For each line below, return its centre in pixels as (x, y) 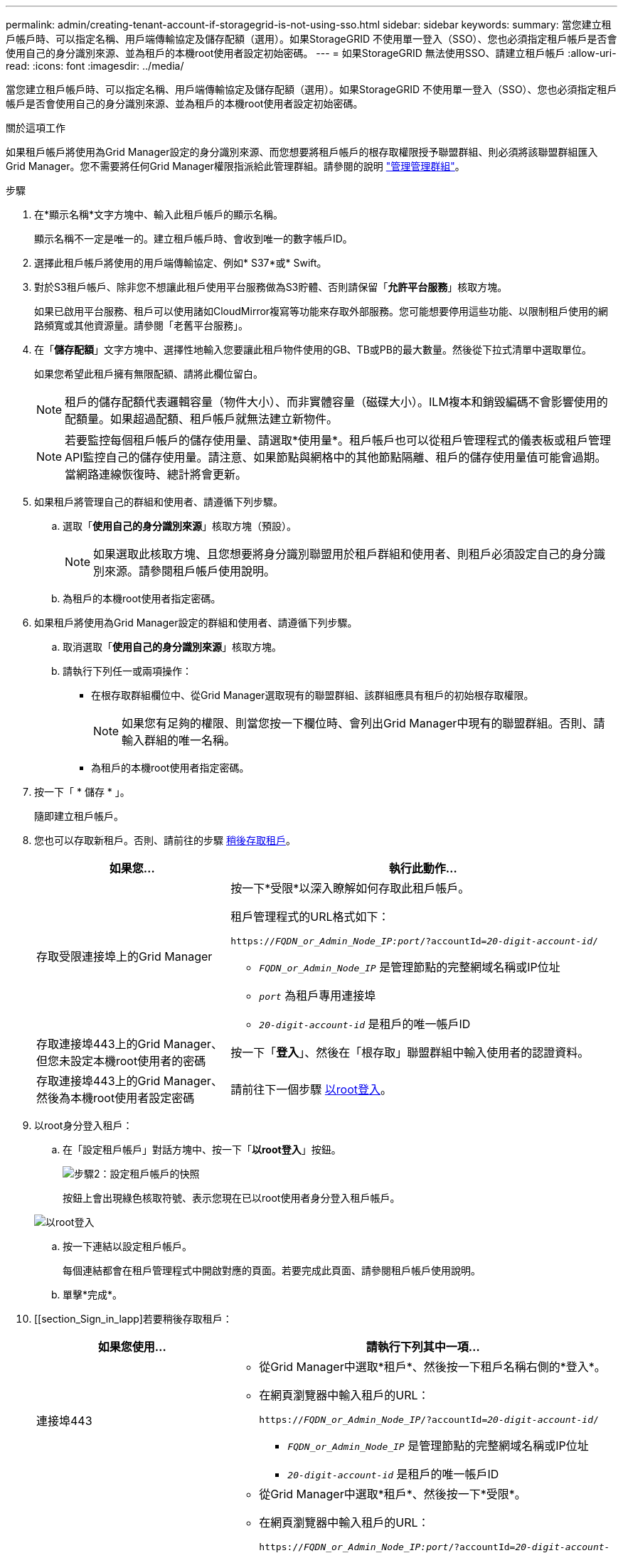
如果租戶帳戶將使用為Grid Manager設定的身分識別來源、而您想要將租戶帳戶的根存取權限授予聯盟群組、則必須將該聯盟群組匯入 (302, 152)
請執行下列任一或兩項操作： (127, 671)
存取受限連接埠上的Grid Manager (124, 956)
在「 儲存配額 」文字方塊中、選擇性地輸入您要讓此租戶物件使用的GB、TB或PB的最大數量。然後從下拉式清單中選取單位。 (313, 349)
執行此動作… (423, 868)
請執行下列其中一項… (423, 1347)
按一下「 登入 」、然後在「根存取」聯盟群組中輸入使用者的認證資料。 (410, 1052)
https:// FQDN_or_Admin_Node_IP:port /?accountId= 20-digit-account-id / (414, 941)
